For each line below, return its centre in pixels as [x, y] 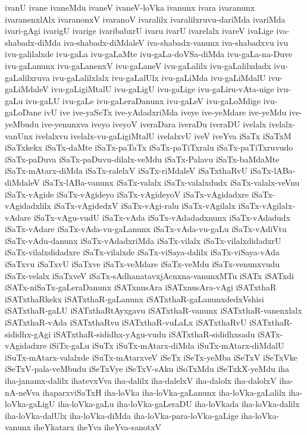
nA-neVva [22, 392]
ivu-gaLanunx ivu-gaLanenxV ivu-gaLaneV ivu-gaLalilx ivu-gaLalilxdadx [138, 65]
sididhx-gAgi [28, 334]
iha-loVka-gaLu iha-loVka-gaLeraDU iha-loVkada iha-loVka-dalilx [179, 404]
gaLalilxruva [27, 77]
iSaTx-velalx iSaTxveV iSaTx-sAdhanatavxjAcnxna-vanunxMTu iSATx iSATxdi [149, 275]
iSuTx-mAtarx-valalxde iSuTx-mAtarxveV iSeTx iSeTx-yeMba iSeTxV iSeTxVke [151, 357]
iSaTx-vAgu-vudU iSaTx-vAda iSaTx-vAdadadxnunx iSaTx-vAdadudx [162, 217]
